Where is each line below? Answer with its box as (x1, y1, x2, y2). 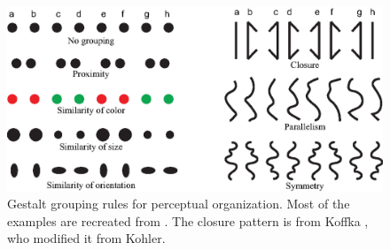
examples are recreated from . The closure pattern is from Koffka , (7, 211, 369, 230)
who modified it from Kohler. (7, 229, 166, 247)
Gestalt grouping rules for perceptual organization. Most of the (7, 194, 350, 213)
